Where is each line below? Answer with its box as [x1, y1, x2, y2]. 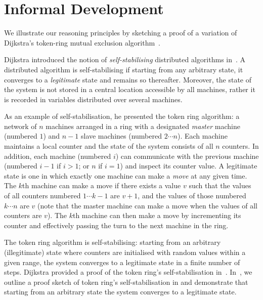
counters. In [222, 141, 259, 151]
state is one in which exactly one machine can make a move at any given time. [4, 170, 247, 181]
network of [4, 120, 37, 131]
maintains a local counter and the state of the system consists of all [4, 141, 213, 151]
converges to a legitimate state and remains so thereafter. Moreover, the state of [4, 74, 251, 84]
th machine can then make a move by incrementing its [72, 210, 241, 221]
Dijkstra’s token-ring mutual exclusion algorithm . [4, 37, 160, 48]
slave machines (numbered [80, 131, 162, 141]
